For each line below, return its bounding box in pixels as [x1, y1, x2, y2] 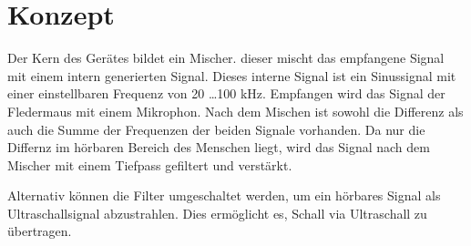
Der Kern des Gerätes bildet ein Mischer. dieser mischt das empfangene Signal [7, 48, 445, 67]
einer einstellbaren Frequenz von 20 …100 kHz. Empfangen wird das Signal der [7, 84, 445, 103]
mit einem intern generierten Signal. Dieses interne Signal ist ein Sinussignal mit [7, 66, 456, 85]
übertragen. [7, 221, 72, 241]
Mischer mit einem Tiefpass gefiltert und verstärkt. [7, 155, 292, 174]
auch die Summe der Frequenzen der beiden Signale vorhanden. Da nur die [7, 119, 425, 138]
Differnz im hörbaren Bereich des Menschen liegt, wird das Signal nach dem [7, 138, 430, 157]
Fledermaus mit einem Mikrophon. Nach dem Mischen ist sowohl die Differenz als [7, 101, 464, 120]
